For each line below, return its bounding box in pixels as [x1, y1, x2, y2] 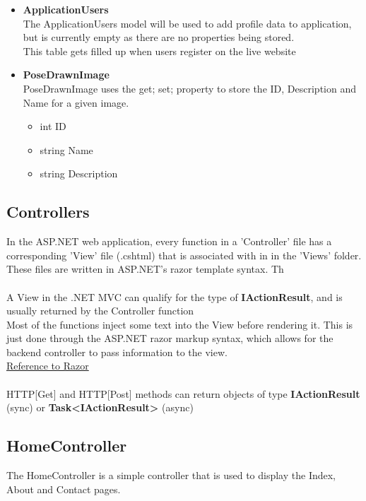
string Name [40, 142, 93, 157]
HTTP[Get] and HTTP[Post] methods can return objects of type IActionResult [6, 386, 360, 401]
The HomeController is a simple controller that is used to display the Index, [6, 468, 336, 483]
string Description [40, 166, 118, 181]
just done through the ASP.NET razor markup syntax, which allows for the [6, 331, 333, 346]
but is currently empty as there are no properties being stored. [23, 30, 295, 45]
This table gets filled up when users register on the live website [23, 43, 296, 58]
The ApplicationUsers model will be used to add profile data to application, [23, 16, 352, 30]
